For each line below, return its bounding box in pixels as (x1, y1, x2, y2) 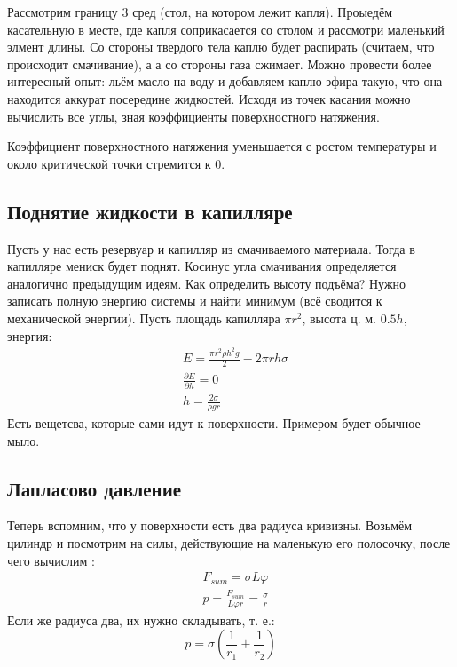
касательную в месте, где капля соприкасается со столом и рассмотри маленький (7, 20, 445, 38)
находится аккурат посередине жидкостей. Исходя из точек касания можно (7, 89, 411, 107)
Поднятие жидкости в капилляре (7, 197, 293, 225)
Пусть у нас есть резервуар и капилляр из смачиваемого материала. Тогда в (7, 239, 415, 258)
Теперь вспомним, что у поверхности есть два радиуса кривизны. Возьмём (7, 516, 413, 535)
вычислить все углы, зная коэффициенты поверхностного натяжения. (7, 107, 380, 125)
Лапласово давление (7, 474, 182, 502)
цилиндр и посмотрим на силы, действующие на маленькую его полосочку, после (7, 534, 451, 552)
